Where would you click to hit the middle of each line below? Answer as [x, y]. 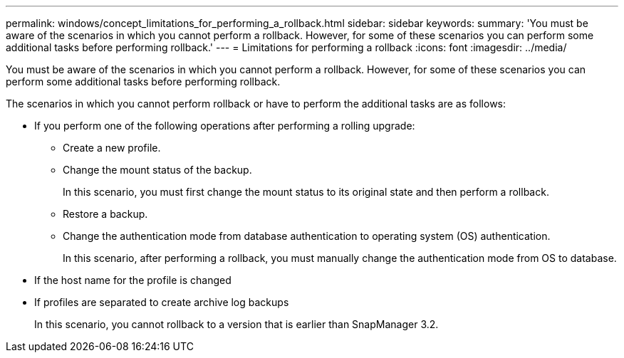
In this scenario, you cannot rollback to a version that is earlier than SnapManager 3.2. [236, 324]
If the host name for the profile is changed [133, 280]
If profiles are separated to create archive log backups [162, 302]
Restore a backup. [105, 214]
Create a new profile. [112, 148]
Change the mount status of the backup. [157, 170]
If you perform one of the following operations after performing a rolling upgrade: [225, 126]
